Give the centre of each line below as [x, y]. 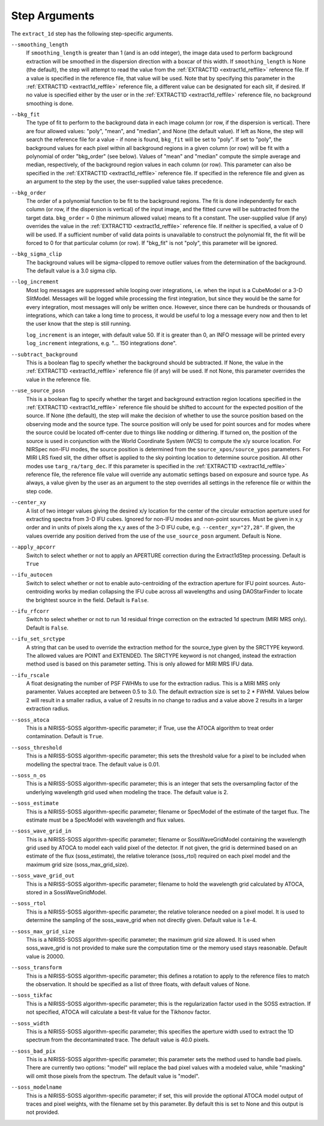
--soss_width [30, 1023]
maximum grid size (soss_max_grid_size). [77, 864]
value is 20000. [45, 956]
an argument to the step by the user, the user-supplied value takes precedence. [124, 182]
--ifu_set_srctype [38, 639]
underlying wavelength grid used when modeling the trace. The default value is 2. [127, 792]
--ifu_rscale [30, 675]
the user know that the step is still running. [79, 324]
